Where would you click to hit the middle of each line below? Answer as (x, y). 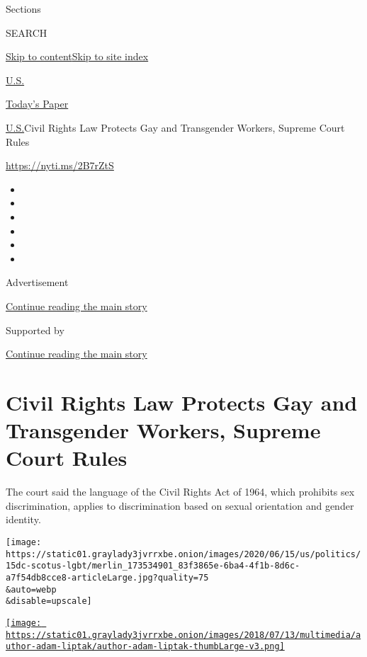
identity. (23, 519)
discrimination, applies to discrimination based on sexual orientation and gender (180, 505)
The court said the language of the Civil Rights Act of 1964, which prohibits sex (180, 492)
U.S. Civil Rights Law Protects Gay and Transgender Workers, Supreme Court (175, 127)
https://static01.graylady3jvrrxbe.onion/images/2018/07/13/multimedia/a (183, 635)
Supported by (35, 330)
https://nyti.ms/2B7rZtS (60, 165)
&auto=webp (31, 589)
